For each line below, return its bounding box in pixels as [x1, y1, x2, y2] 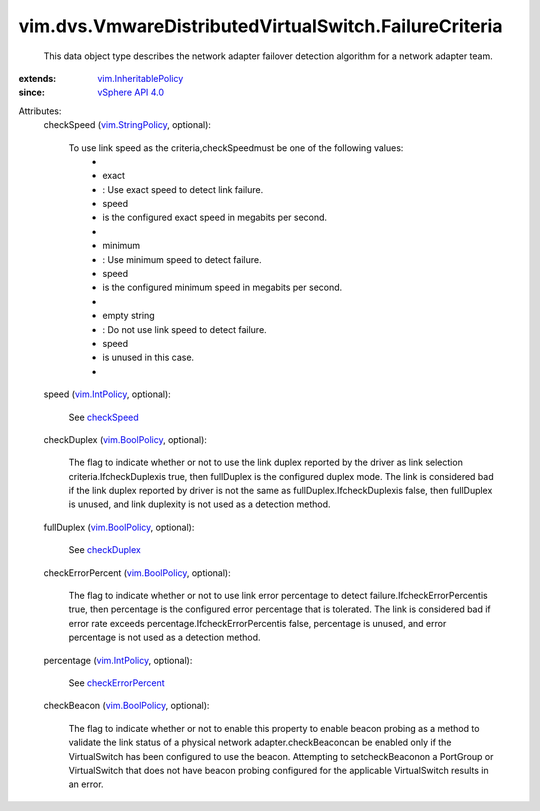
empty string [102, 310, 155, 322]
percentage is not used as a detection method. [68, 631, 261, 644]
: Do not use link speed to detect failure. [102, 323, 267, 335]
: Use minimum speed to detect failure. [102, 253, 262, 265]
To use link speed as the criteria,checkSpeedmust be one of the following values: [68, 141, 404, 154]
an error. [68, 778, 104, 790]
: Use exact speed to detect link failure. [102, 183, 264, 195]
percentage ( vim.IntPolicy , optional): [43, 654, 193, 666]
